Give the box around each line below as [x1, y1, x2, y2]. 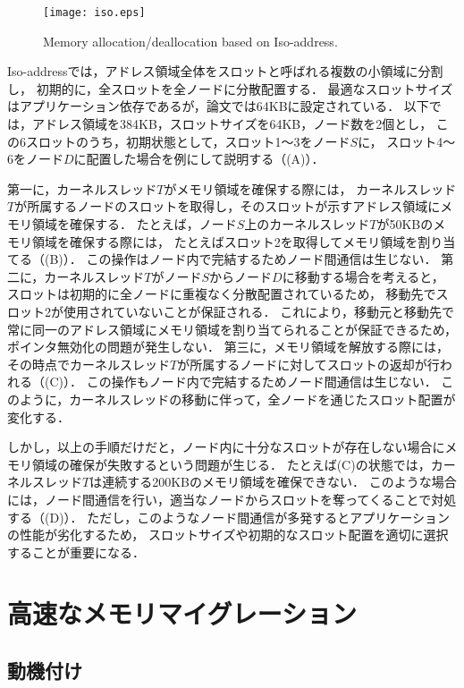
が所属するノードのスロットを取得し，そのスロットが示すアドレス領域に [14, 197, 441, 216]
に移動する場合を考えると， [282, 267, 444, 285]
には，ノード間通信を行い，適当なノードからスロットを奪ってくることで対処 [7, 489, 457, 508]
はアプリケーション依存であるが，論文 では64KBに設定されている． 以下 [7, 97, 429, 115]
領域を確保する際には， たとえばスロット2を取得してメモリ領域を [31, 232, 418, 251]
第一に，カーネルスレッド [7, 179, 157, 198]
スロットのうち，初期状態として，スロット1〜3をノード [25, 132, 350, 150]
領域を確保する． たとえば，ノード [31, 215, 237, 233]
